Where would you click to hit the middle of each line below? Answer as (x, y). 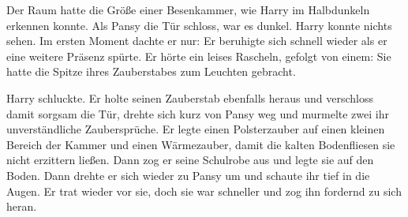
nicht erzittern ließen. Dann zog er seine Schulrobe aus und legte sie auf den (190, 160)
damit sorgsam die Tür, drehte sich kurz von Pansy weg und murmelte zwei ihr (198, 113)
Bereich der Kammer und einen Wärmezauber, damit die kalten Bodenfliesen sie (201, 144)
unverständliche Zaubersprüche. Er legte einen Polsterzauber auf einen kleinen (196, 129)
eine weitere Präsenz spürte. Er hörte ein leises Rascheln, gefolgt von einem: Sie (199, 56)
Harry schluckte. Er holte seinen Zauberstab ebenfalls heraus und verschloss (190, 97)
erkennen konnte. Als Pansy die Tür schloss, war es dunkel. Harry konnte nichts (199, 25)
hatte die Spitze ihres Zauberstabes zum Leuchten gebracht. (151, 71)
